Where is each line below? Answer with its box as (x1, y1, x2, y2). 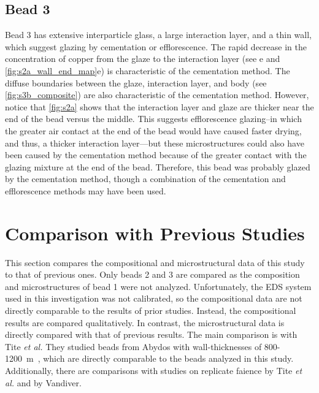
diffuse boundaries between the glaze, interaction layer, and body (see (5, 76, 267, 89)
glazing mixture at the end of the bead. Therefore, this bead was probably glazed (5, 160, 310, 173)
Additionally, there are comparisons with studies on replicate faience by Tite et (5, 364, 302, 376)
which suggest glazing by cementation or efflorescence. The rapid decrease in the (5, 40, 307, 53)
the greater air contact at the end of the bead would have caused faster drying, (5, 124, 302, 137)
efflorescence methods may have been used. (5, 184, 166, 197)
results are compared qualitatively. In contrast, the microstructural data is (5, 316, 285, 329)
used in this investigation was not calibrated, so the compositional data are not (5, 292, 302, 305)
